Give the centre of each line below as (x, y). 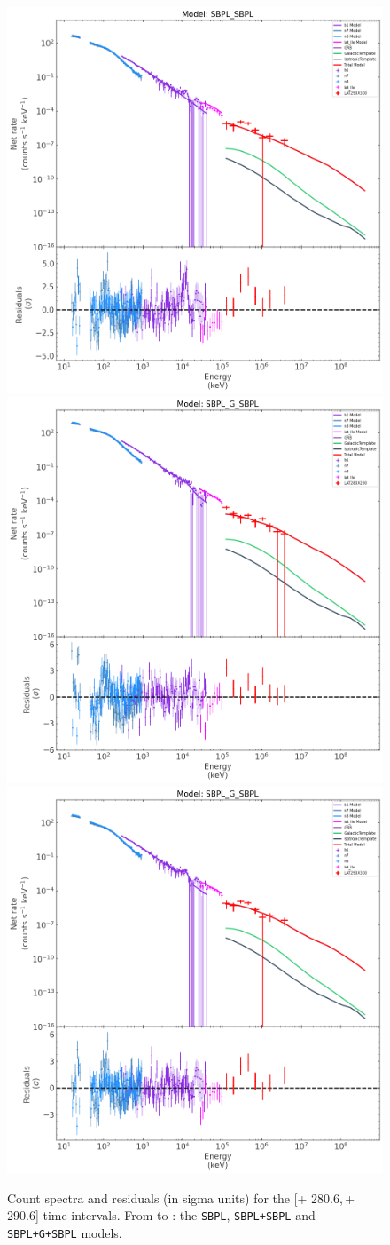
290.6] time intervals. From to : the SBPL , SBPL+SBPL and (161, 1215)
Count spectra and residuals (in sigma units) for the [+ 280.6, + (181, 1197)
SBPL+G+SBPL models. (65, 1232)
